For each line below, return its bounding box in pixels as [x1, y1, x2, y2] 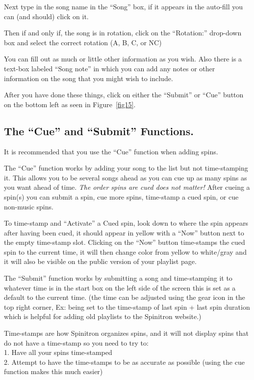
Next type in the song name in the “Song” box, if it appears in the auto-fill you [4, 1, 243, 11]
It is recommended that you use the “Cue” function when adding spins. [4, 146, 218, 156]
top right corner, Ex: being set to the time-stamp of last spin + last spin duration [4, 301, 250, 312]
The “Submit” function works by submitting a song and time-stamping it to [4, 273, 232, 283]
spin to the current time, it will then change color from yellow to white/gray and [4, 246, 247, 257]
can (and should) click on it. [4, 11, 89, 21]
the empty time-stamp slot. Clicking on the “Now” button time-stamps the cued [4, 237, 245, 247]
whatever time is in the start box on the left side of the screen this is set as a [4, 282, 236, 292]
